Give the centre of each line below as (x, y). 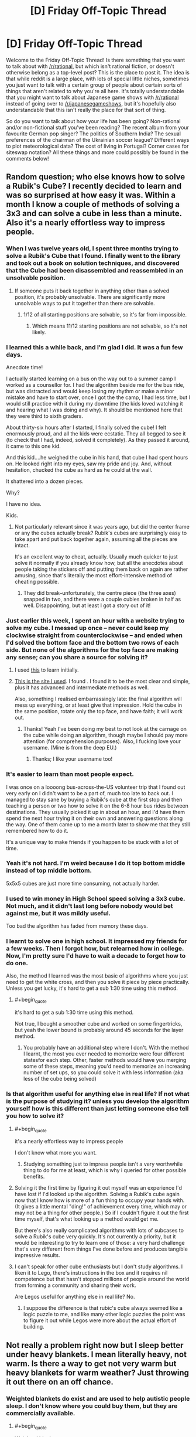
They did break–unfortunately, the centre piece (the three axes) (100, 592)
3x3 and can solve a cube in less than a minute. (94, 214)
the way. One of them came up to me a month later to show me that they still (98, 824)
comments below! (27, 158)
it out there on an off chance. (60, 1382)
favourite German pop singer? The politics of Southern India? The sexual (94, 134)
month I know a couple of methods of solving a (93, 204)
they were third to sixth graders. (45, 416)
